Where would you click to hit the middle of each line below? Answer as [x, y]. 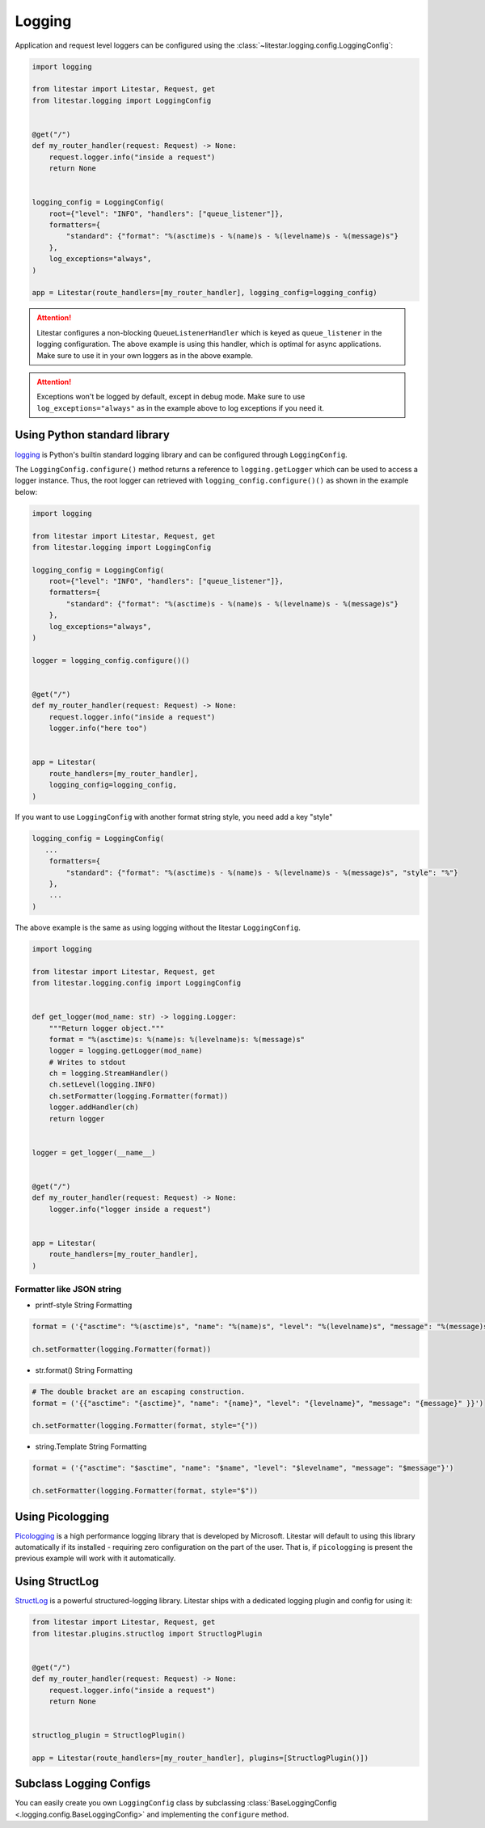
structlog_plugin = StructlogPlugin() [109, 1735]
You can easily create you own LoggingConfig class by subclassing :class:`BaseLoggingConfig [176, 1803]
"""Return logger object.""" [107, 1028]
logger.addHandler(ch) [94, 1107]
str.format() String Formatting [84, 1370]
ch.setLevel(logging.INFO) [103, 1085]
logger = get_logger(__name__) [94, 1153]
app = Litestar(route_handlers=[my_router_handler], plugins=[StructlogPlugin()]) [200, 1758]
